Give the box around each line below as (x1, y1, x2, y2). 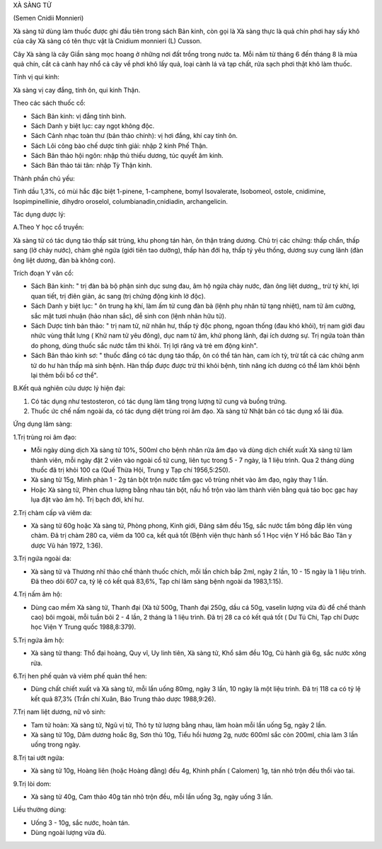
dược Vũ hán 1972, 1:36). (30, 541, 103, 550)
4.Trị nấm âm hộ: (13, 590, 63, 599)
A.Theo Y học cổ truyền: (13, 223, 84, 231)
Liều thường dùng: (13, 805, 66, 814)
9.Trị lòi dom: (13, 779, 52, 788)
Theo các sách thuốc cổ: (13, 99, 86, 108)
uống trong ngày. (30, 740, 81, 749)
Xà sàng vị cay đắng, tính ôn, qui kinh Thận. (13, 86, 141, 94)
